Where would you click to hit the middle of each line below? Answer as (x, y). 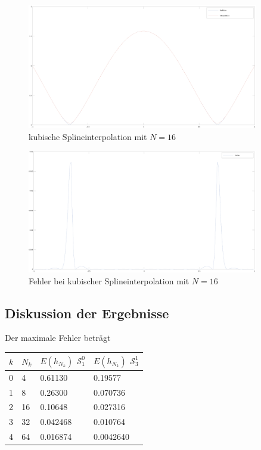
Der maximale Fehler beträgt (58, 338)
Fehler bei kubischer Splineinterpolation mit (109, 280)
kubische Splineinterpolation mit (88, 136)
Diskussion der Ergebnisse (87, 313)
